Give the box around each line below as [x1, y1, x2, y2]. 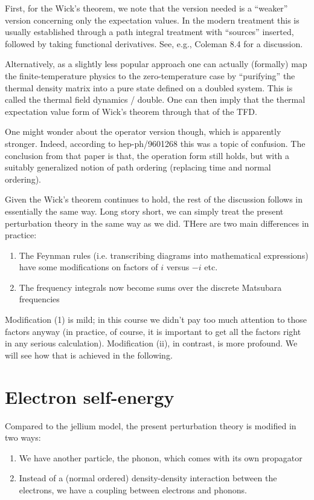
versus [166, 261, 190, 273]
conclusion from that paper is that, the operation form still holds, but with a [5, 149, 290, 161]
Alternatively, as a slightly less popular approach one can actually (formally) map [5, 57, 307, 70]
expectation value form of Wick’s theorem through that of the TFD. [5, 105, 257, 117]
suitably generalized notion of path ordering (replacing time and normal [5, 161, 271, 174]
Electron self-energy [5, 384, 175, 409]
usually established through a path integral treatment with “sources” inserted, [5, 25, 294, 38]
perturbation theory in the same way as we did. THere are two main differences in [5, 216, 309, 229]
